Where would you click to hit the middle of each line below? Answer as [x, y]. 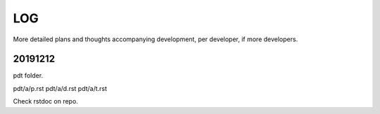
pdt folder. [28, 76]
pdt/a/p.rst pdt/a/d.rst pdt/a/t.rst [60, 88]
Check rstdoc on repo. [46, 101]
